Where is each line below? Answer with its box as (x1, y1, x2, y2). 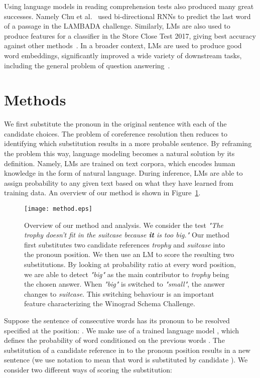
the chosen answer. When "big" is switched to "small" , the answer (24, 279, 225, 289)
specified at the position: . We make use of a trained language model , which (4, 325, 239, 335)
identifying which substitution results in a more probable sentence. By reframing (4, 138, 252, 149)
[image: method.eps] (24, 205, 93, 213)
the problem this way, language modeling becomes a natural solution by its (4, 148, 235, 159)
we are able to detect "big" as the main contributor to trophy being (24, 269, 229, 279)
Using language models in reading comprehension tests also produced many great (4, 1, 254, 11)
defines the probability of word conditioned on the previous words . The (4, 335, 225, 345)
